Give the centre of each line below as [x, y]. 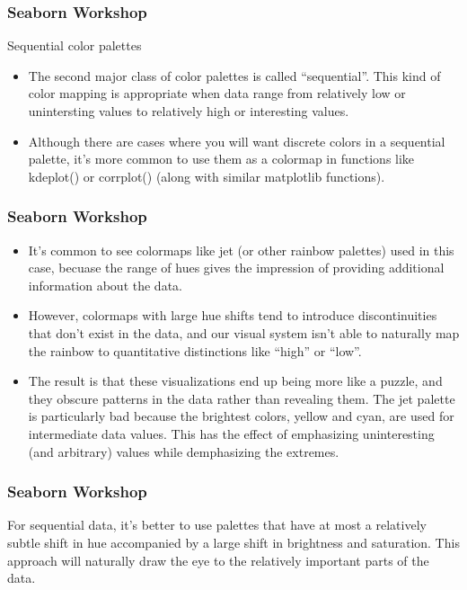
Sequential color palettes [75, 45]
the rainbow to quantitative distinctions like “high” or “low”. [195, 350]
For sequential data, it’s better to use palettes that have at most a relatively [217, 525]
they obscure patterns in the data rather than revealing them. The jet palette [242, 398]
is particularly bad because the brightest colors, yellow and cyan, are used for [241, 416]
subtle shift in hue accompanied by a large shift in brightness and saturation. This [233, 542]
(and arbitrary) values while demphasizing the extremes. [184, 451]
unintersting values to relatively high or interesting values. [189, 111]
